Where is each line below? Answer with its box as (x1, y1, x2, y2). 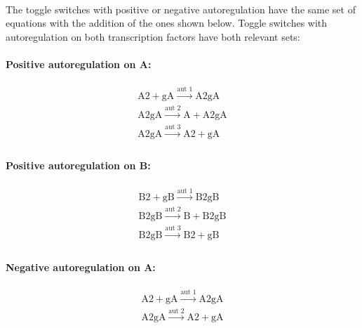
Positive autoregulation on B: (6, 158, 151, 173)
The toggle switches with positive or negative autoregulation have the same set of (6, 1, 356, 16)
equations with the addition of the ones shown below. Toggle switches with (6, 15, 328, 30)
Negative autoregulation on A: (6, 259, 156, 274)
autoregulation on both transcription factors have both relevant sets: (6, 29, 300, 44)
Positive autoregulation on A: (6, 56, 152, 71)
